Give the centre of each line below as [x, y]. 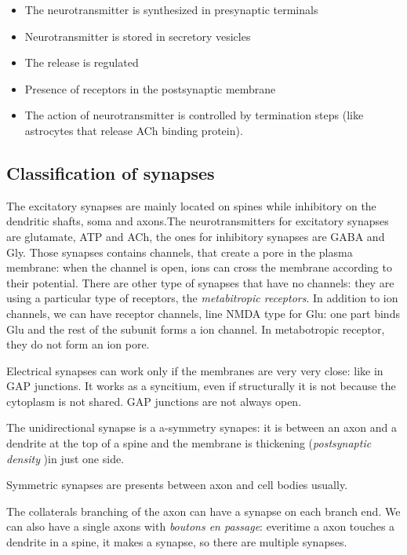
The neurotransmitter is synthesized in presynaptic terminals [171, 9]
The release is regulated [82, 62]
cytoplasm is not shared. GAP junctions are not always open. [154, 401]
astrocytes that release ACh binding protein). [134, 130]
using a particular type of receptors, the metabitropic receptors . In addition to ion [202, 298]
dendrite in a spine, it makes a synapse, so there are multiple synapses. [177, 542]
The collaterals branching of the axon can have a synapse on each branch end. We [203, 511]
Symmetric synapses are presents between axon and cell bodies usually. [177, 485]
